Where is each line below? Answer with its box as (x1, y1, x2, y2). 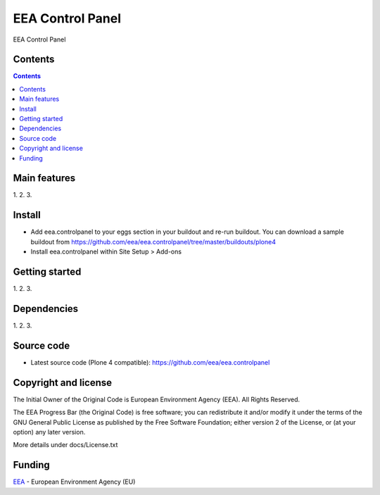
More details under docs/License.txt (13, 441, 118, 449)
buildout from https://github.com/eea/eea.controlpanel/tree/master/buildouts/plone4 (30, 237, 276, 246)
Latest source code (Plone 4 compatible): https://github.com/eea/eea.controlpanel (30, 358, 270, 366)
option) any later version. (13, 427, 86, 436)
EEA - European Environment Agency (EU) (13, 477, 136, 486)
